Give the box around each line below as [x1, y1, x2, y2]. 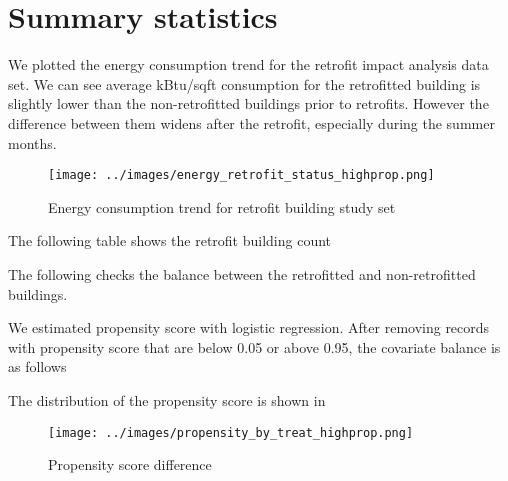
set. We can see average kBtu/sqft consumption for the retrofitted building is [8, 73, 481, 94]
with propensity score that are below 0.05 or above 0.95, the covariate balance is [8, 336, 501, 357]
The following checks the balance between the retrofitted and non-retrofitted [8, 263, 476, 284]
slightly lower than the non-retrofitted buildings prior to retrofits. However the [8, 93, 489, 114]
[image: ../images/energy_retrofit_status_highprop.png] [48, 168, 435, 183]
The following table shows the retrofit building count [8, 230, 332, 251]
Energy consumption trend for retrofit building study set [48, 196, 396, 217]
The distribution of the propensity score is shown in [8, 389, 326, 410]
